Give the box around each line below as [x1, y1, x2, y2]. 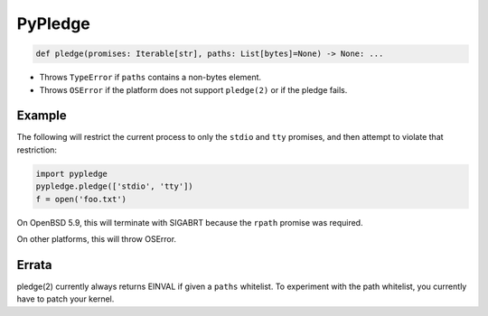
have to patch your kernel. [16, 293, 115, 304]
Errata [16, 257, 52, 273]
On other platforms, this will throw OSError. [16, 233, 176, 244]
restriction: [16, 144, 58, 155]
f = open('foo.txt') [35, 194, 127, 204]
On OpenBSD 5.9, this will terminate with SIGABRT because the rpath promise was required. [16, 217, 363, 228]
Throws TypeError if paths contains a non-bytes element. [39, 72, 262, 83]
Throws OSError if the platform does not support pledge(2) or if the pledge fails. [39, 84, 348, 95]
